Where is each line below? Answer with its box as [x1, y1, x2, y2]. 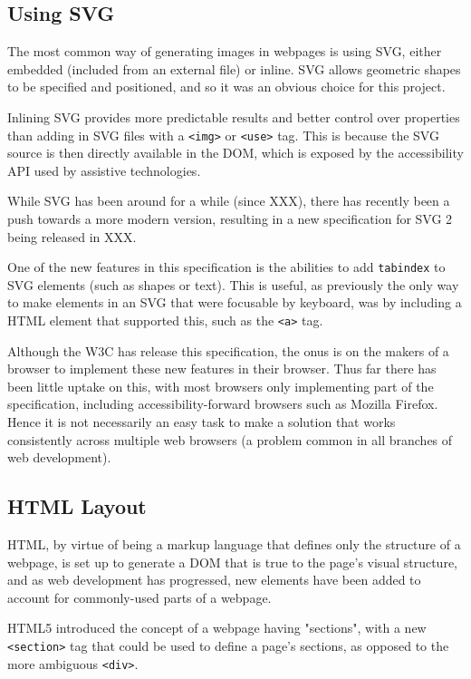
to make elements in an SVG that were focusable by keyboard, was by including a [7, 293, 462, 312]
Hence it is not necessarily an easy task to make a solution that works [7, 412, 396, 432]
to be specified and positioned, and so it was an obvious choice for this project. [7, 77, 446, 96]
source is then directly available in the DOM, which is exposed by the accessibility [7, 143, 464, 162]
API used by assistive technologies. [7, 160, 201, 179]
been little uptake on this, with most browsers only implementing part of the [7, 376, 434, 395]
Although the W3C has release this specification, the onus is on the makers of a [7, 341, 449, 360]
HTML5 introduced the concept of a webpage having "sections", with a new [7, 618, 427, 637]
